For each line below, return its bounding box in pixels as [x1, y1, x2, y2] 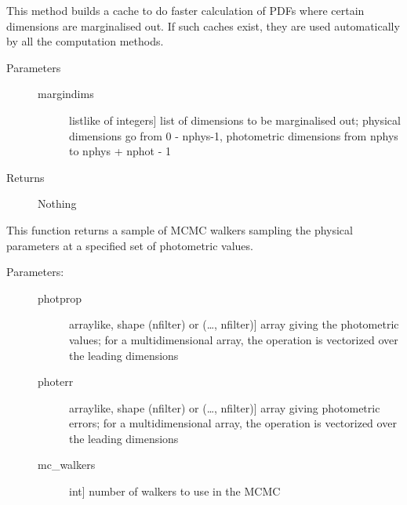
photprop [38, 289, 82, 306]
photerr [38, 373, 74, 390]
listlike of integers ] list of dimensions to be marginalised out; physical [69, 111, 401, 128]
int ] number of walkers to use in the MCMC [69, 483, 281, 500]
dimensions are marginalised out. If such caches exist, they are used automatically [6, 17, 400, 34]
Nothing [38, 195, 77, 212]
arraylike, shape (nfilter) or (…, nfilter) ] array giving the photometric [69, 316, 399, 332]
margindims [38, 85, 94, 102]
